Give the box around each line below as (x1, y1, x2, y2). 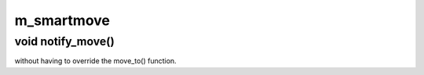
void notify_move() (14, 34, 115, 48)
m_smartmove (14, 12, 110, 29)
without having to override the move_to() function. (14, 56, 177, 66)
